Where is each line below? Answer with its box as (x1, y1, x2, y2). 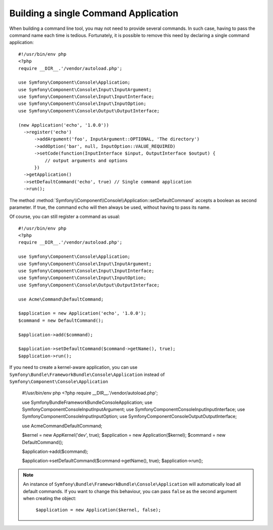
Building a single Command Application (9, 8, 179, 19)
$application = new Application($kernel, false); (35, 507, 161, 513)
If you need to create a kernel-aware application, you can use (9, 364, 138, 370)
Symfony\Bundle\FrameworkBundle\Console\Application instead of (9, 371, 165, 377)
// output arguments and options (44, 158, 128, 163)
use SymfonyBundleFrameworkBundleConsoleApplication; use (22, 399, 153, 405)
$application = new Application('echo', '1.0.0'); (18, 311, 147, 316)
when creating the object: (23, 495, 77, 501)
